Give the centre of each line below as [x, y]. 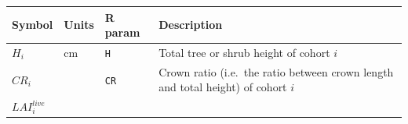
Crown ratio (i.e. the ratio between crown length [276, 71]
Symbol [33, 25]
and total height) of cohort [223, 87]
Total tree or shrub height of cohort [244, 52]
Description [191, 25]
